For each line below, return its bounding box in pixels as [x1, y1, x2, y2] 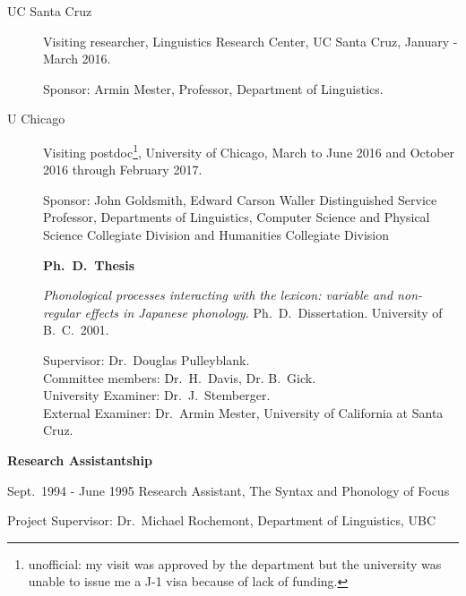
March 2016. [43, 49, 111, 68]
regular [43, 302, 81, 321]
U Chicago [7, 109, 65, 128]
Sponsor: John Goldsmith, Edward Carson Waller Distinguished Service [43, 190, 437, 209]
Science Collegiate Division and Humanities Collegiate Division [43, 226, 390, 243]
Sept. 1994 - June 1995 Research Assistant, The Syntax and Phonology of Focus [7, 481, 450, 499]
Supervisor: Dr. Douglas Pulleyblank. [43, 350, 250, 369]
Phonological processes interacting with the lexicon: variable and [43, 285, 393, 304]
